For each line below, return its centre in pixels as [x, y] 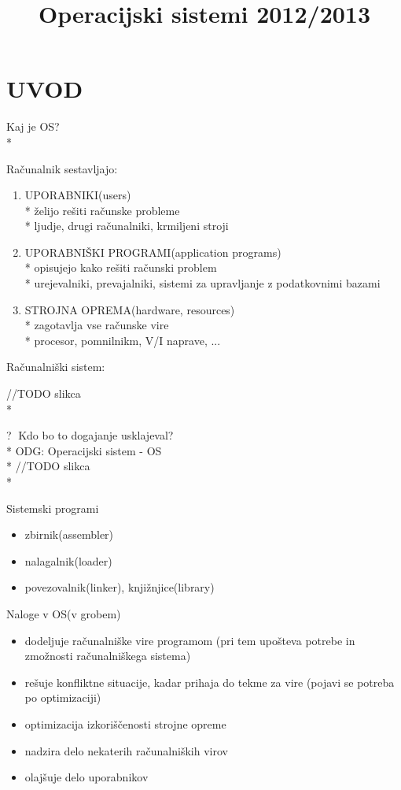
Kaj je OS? [33, 126]
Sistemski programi [53, 508]
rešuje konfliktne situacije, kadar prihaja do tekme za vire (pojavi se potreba [210, 682]
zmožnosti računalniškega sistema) [108, 656]
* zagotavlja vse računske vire [97, 325]
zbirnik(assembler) [69, 534]
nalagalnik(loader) [68, 560]
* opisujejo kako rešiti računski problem [121, 267]
